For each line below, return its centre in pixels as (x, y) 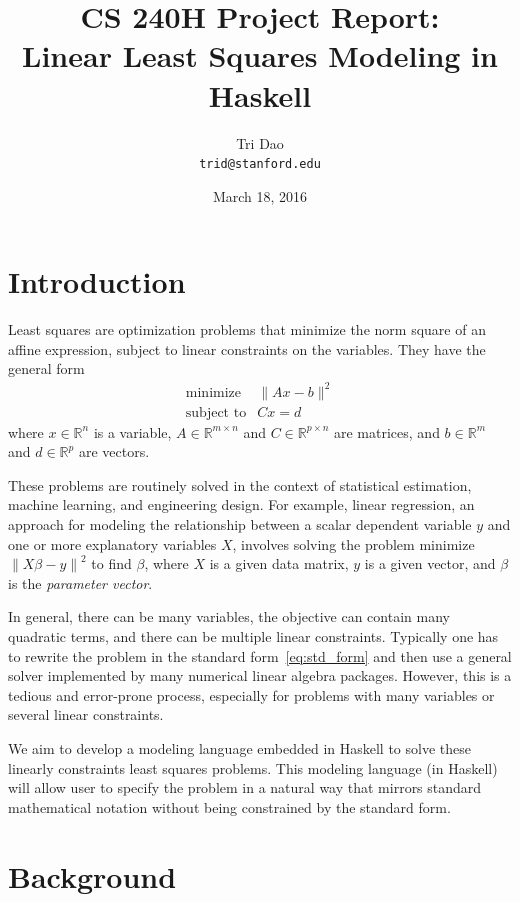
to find (111, 563)
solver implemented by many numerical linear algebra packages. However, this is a (260, 675)
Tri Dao (260, 142)
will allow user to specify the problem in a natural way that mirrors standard (245, 787)
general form (46, 368)
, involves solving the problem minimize (353, 543)
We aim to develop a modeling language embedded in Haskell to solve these (239, 747)
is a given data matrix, (279, 563)
